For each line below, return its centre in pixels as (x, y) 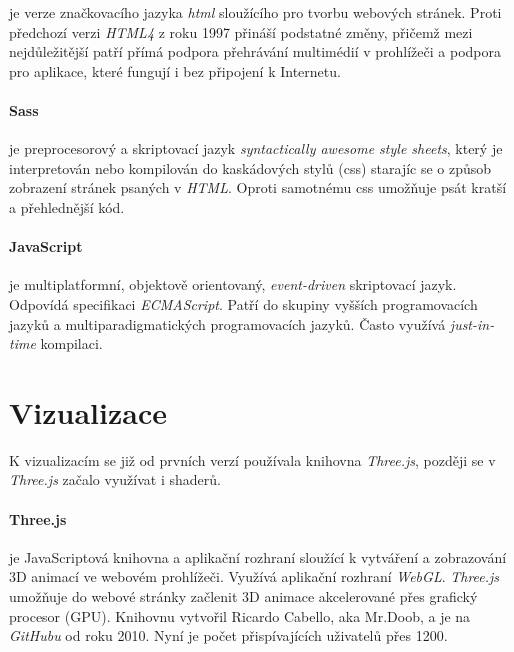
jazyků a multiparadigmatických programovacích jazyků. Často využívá (227, 323)
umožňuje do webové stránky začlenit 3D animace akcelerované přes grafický (243, 596)
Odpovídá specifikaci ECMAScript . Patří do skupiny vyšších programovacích (243, 303)
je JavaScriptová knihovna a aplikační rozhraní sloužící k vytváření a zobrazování (258, 556)
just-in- (472, 323)
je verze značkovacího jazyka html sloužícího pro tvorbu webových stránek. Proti (255, 12)
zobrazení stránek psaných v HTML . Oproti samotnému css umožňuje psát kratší (258, 187)
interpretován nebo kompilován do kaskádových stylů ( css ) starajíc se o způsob (250, 167)
